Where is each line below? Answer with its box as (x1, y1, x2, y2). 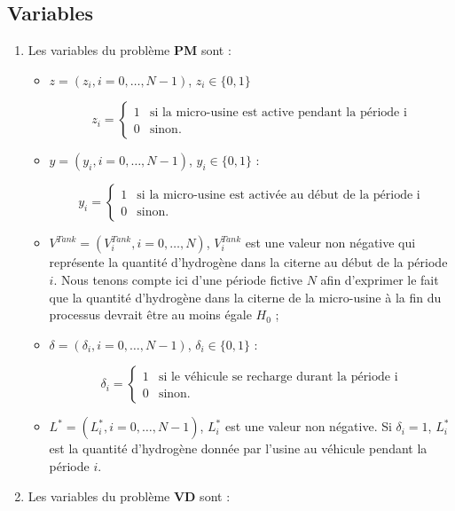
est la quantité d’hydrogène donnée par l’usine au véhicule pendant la (49, 439, 428, 458)
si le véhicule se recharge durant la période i (158, 371, 398, 384)
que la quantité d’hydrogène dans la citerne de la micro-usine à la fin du (49, 287, 442, 306)
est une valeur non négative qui (245, 233, 416, 252)
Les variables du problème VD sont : (27, 486, 231, 505)
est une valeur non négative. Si (224, 417, 392, 436)
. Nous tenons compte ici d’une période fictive (53, 270, 303, 288)
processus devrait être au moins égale (49, 305, 252, 324)
